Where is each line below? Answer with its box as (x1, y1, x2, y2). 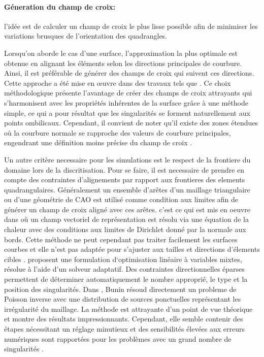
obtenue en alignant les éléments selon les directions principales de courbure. (4, 57, 242, 68)
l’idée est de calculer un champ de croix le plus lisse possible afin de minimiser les (4, 20, 258, 31)
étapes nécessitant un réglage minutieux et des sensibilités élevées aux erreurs (4, 323, 245, 334)
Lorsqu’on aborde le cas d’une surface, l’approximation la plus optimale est (4, 47, 238, 58)
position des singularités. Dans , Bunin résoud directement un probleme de (4, 283, 237, 294)
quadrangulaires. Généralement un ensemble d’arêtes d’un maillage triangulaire (4, 184, 250, 194)
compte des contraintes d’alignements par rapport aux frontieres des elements (4, 174, 245, 185)
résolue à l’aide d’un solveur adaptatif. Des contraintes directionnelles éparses (4, 264, 245, 274)
